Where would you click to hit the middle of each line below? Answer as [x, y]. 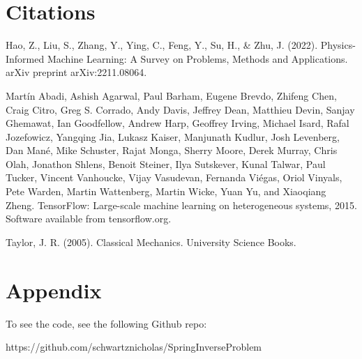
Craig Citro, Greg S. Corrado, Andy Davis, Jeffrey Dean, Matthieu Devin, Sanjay [180, 109]
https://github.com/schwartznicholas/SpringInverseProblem [134, 347]
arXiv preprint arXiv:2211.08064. [76, 72]
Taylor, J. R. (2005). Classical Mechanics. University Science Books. [151, 242]
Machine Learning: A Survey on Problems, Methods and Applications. [197, 58]
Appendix [54, 290]
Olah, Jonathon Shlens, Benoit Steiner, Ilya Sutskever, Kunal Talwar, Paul [166, 163]
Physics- [338, 45]
